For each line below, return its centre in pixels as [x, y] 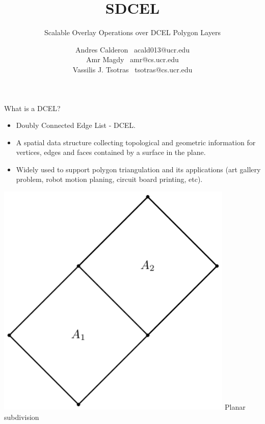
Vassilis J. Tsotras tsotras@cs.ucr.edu [132, 69]
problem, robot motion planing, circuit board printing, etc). [109, 179]
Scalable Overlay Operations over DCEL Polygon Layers [132, 32]
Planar [235, 407]
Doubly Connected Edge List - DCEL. [76, 125]
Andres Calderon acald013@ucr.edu [132, 49]
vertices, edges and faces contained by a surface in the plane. [111, 152]
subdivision [22, 417]
